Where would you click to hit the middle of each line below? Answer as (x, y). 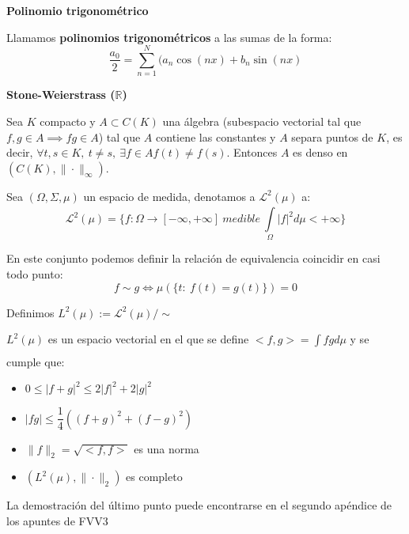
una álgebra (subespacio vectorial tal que (262, 121)
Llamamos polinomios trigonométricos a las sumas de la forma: (169, 37)
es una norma (167, 448)
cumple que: (36, 361)
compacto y (68, 121)
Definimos (30, 312)
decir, (20, 152)
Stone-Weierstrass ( (61, 95)
